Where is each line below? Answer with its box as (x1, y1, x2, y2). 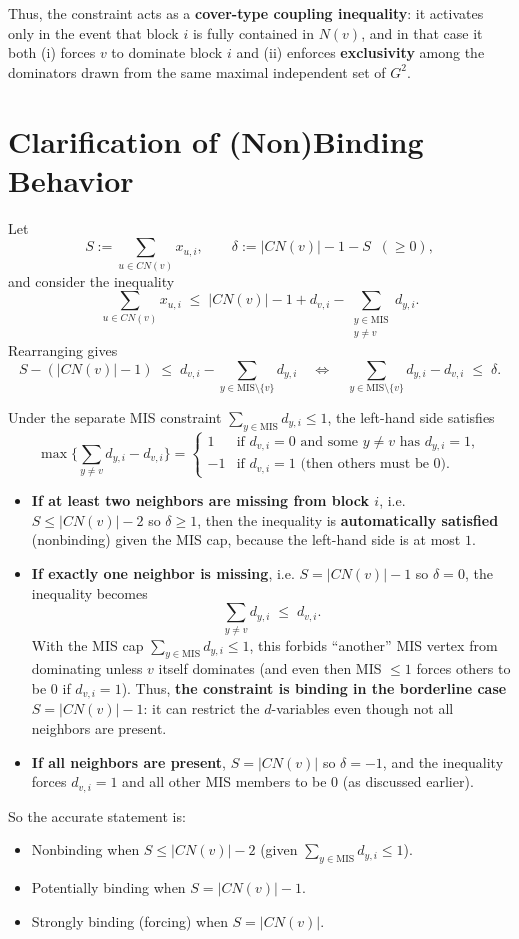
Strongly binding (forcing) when (31, 910, 228, 931)
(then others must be (300, 457, 429, 472)
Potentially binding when (31, 877, 186, 898)
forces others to (416, 658, 511, 679)
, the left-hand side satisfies (327, 406, 495, 427)
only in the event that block (8, 22, 179, 43)
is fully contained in (192, 22, 314, 43)
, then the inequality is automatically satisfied (197, 509, 499, 530)
